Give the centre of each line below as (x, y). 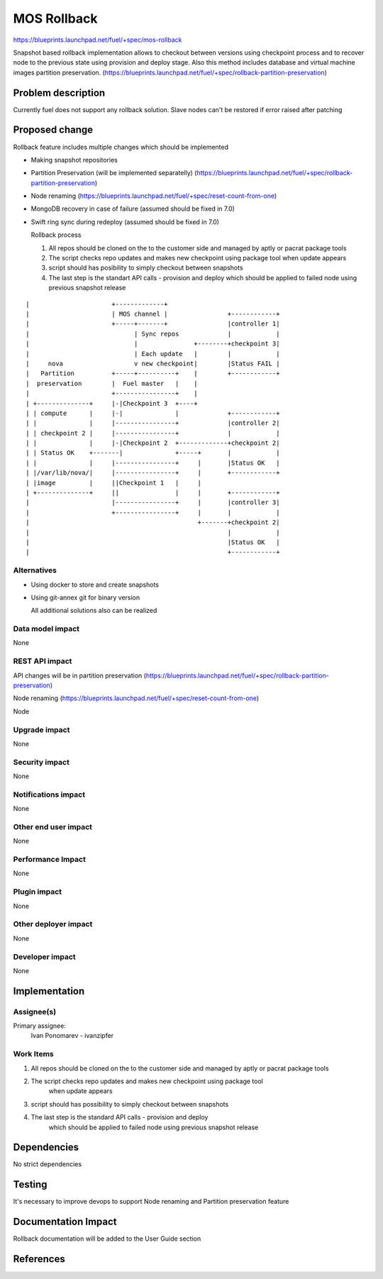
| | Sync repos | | (153, 334)
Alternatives (35, 570)
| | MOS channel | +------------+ (153, 314)
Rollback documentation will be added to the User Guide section (107, 1239)
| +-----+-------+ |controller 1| (153, 324)
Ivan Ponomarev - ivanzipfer (72, 1036)
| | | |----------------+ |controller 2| (153, 423)
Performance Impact (50, 860)
